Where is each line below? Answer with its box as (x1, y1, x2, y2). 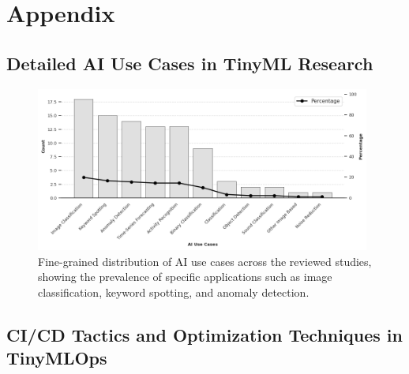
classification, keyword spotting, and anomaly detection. (38, 283, 310, 300)
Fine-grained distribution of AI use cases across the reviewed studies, (38, 252, 372, 269)
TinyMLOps (6, 346, 107, 370)
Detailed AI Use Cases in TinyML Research (6, 50, 373, 75)
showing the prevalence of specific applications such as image (38, 268, 332, 285)
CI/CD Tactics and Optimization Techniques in (6, 322, 403, 346)
